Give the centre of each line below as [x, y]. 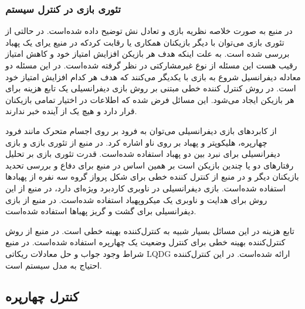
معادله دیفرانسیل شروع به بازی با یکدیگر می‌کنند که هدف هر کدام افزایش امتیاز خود [153, 76]
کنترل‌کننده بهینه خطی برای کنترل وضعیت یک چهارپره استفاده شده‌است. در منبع [145, 242]
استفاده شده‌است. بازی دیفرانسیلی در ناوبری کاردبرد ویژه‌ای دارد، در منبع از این [145, 188]
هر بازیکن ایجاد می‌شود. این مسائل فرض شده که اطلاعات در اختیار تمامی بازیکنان [150, 99]
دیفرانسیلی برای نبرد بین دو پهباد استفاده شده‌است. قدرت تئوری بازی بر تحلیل [143, 154]
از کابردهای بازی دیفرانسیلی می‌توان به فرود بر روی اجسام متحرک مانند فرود [141, 130]
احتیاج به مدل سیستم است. [54, 265]
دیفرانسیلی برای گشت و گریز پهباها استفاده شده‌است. [101, 211]
